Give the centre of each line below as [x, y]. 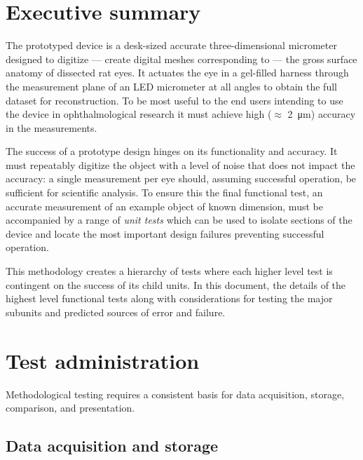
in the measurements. [52, 127]
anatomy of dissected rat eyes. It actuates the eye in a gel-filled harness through [177, 73]
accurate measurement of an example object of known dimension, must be [164, 206]
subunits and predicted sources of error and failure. [116, 312]
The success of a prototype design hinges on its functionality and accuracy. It [172, 151]
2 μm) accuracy [322, 114]
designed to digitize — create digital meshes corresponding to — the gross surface [181, 59]
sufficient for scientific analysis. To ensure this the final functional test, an [164, 192]
